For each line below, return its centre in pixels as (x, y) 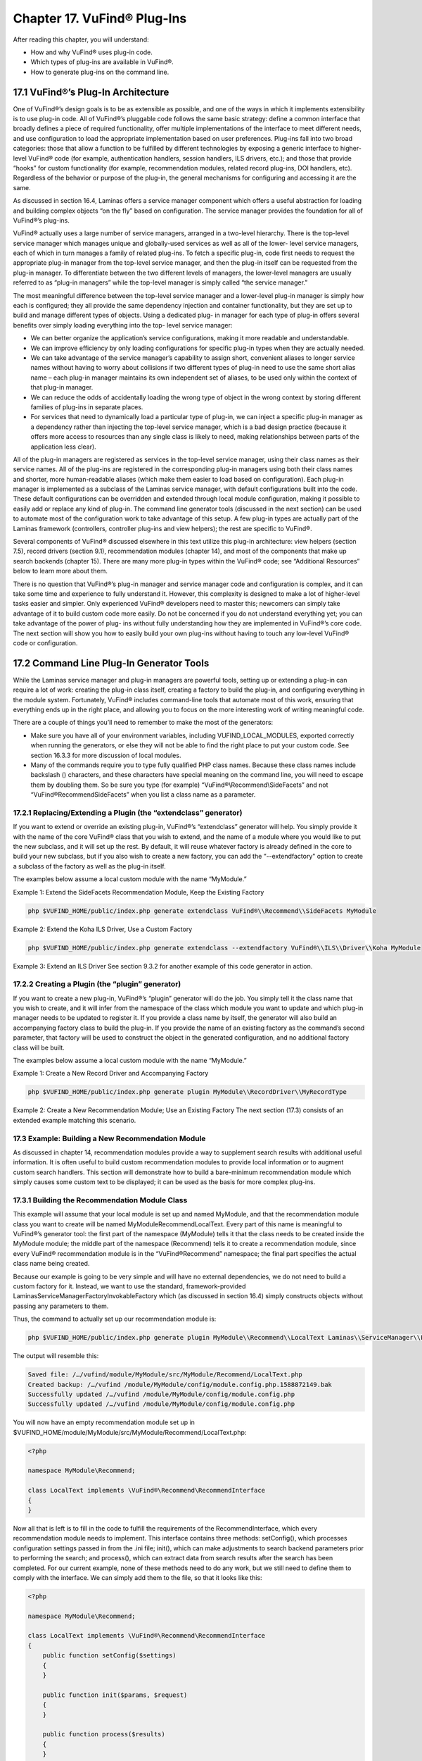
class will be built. (39, 1047)
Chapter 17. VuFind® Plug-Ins (100, 18)
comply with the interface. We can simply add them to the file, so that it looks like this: (138, 1577)
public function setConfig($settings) (109, 1656)
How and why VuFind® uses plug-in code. (91, 52)
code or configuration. (45, 643)
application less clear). (63, 447)
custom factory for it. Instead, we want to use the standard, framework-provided (129, 1286)
